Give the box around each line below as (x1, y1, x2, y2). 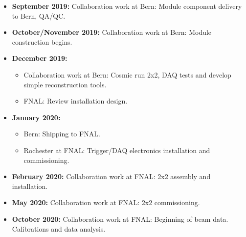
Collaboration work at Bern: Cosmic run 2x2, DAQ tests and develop (23, 69, 231, 79)
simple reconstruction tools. (23, 79, 107, 89)
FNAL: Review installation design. (23, 96, 128, 106)
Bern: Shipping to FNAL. (23, 129, 100, 139)
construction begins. (12, 36, 72, 47)
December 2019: (12, 53, 67, 63)
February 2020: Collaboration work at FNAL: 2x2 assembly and (12, 171, 211, 182)
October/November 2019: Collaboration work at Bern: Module (12, 27, 212, 37)
